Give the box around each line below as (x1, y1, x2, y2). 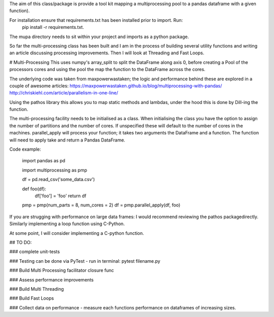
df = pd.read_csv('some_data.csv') (22, 177, 95, 183)
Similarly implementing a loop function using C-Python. (9, 221, 125, 227)
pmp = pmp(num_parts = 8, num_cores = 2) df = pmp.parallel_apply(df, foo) (22, 202, 181, 208)
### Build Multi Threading (9, 286, 64, 292)
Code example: (9, 146, 42, 152)
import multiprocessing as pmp (22, 167, 87, 173)
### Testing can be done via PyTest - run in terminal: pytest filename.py (9, 258, 161, 264)
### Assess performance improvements (9, 276, 94, 283)
